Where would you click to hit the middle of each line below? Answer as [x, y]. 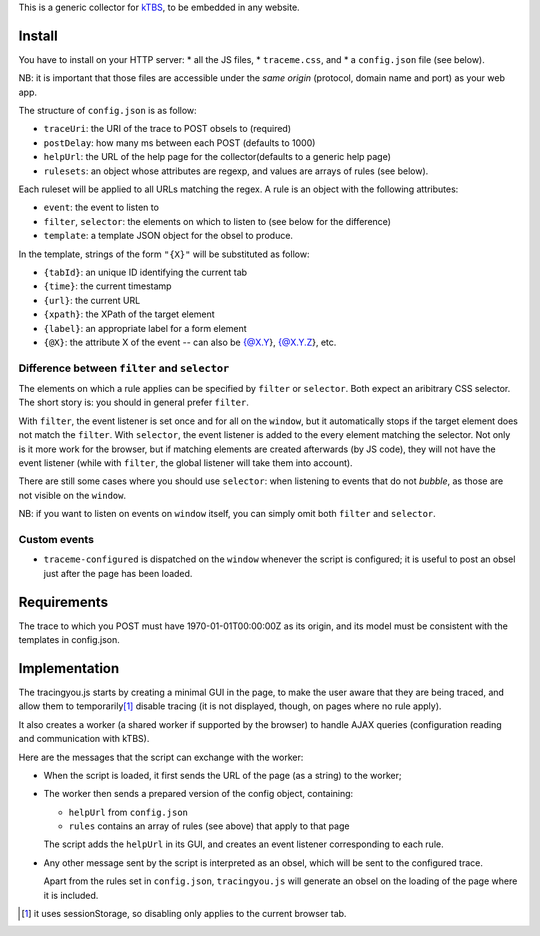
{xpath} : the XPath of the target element [129, 314]
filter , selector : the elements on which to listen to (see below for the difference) [217, 221]
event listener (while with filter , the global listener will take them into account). [186, 463]
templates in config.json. [69, 640]
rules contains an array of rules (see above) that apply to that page [209, 826]
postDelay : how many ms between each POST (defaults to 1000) [179, 142]
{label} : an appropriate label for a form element [145, 328]
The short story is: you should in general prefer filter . [133, 402]
